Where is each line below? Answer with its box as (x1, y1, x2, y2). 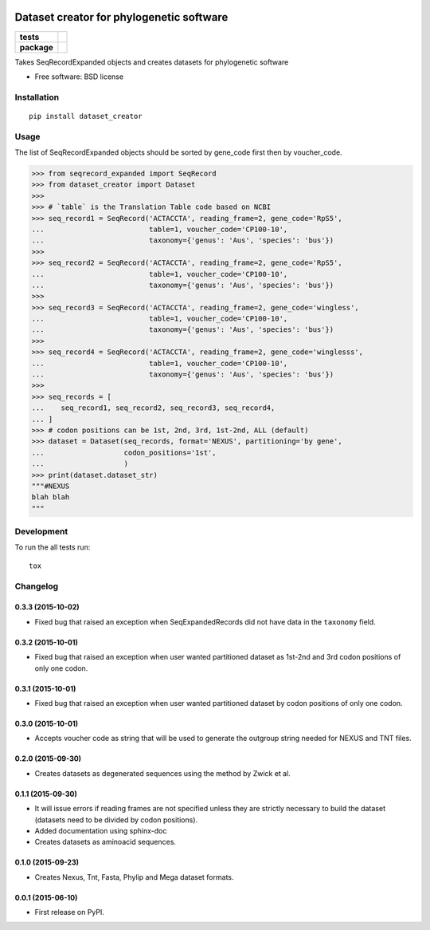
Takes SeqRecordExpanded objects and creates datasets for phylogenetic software (14, 57, 289, 67)
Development (14, 526, 68, 538)
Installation (14, 92, 60, 103)
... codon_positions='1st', (31, 447, 217, 457)
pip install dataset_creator (29, 112, 143, 120)
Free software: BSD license (34, 72, 123, 81)
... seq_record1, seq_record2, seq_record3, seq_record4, (31, 404, 276, 412)
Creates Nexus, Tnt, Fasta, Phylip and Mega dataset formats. (34, 872, 234, 881)
